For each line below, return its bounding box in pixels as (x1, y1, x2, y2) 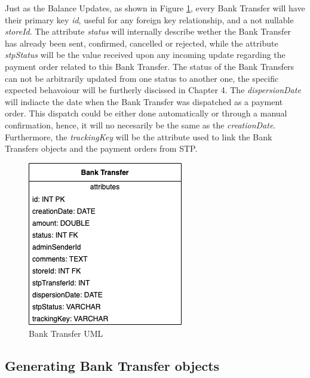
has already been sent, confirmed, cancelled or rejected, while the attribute (5, 36, 278, 49)
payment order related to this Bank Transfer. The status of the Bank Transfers (5, 60, 294, 72)
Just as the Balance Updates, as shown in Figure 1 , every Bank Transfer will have (5, 2, 305, 14)
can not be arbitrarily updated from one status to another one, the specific (5, 72, 279, 84)
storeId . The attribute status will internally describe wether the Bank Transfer (5, 25, 291, 38)
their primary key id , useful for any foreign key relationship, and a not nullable (5, 13, 294, 26)
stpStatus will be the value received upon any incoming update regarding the (5, 48, 286, 61)
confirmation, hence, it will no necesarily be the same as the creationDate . (5, 118, 276, 131)
